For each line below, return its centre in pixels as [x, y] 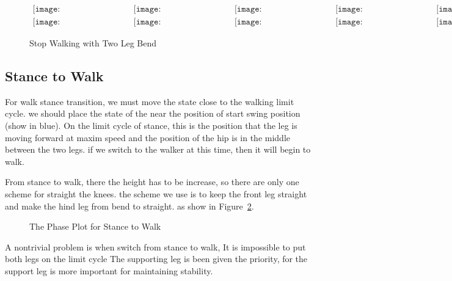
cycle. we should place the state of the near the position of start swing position [153, 113]
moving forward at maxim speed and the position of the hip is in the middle [148, 137]
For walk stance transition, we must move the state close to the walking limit [150, 101]
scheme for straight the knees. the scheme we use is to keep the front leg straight [156, 194]
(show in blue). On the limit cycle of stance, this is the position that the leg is [151, 126]
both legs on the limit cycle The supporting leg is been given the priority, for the [156, 259]
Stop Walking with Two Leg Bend [93, 43]
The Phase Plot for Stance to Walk [95, 226]
